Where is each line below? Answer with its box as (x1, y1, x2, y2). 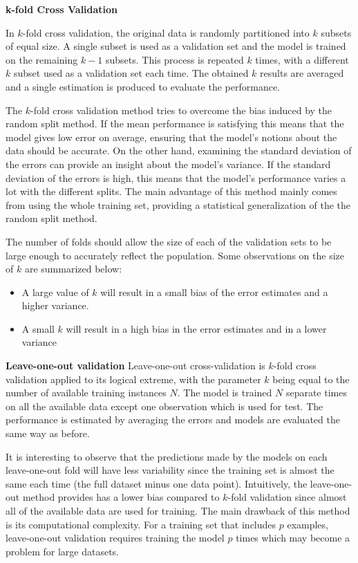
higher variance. (21, 298, 89, 313)
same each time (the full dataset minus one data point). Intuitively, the (6, 476, 308, 490)
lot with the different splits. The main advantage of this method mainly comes (6, 184, 337, 199)
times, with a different (255, 52, 349, 66)
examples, (287, 517, 328, 531)
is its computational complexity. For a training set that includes (6, 517, 276, 531)
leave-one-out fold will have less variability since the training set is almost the (6, 463, 335, 477)
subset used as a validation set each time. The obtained (13, 66, 249, 80)
